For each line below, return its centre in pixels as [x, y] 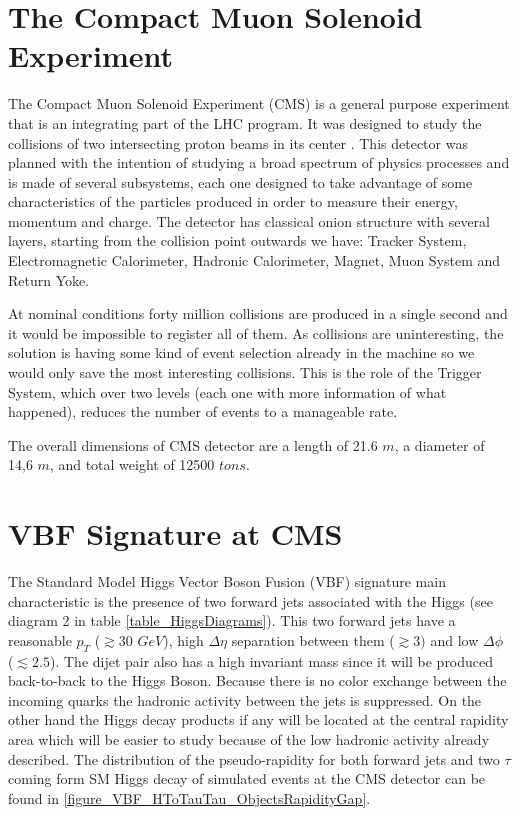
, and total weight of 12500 [132, 464]
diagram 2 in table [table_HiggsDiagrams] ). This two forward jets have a [232, 620]
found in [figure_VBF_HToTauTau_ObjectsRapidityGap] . [189, 797]
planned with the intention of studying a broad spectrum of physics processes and [259, 162]
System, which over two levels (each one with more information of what [227, 391]
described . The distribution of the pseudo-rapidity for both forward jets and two [254, 758]
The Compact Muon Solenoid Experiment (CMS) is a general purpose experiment [259, 103]
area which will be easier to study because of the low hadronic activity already [249, 739]
